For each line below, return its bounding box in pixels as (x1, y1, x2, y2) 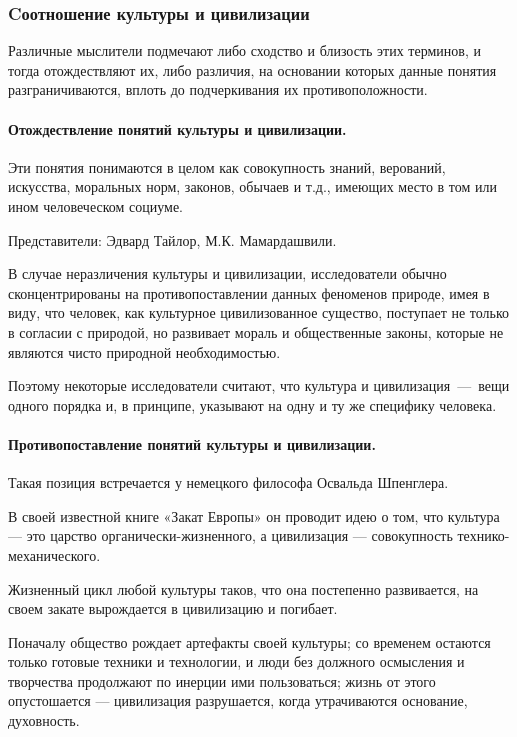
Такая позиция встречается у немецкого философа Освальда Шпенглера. (8, 472, 449, 493)
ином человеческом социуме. (8, 195, 184, 216)
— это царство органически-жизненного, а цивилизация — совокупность (8, 525, 453, 546)
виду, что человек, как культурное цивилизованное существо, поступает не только (8, 302, 510, 323)
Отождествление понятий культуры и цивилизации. (8, 118, 347, 139)
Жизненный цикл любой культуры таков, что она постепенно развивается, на (8, 578, 479, 599)
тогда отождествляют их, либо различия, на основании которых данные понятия (8, 59, 497, 80)
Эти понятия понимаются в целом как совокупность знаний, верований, (8, 156, 446, 177)
